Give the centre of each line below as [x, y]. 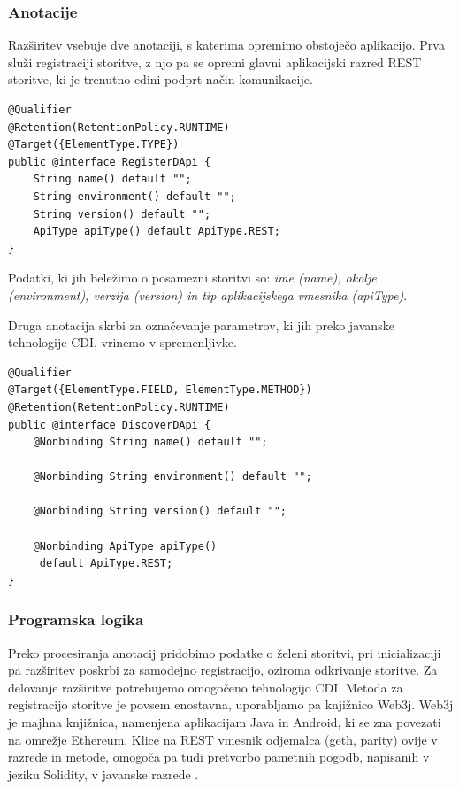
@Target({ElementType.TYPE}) [94, 145]
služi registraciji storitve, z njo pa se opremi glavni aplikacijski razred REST [215, 62]
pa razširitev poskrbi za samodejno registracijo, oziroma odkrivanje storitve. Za [223, 670]
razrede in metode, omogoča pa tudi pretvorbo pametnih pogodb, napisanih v [219, 757]
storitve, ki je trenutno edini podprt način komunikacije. [161, 79]
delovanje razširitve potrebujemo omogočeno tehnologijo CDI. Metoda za [206, 687]
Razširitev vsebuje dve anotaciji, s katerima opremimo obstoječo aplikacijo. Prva [226, 45]
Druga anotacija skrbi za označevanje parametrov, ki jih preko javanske [201, 325]
